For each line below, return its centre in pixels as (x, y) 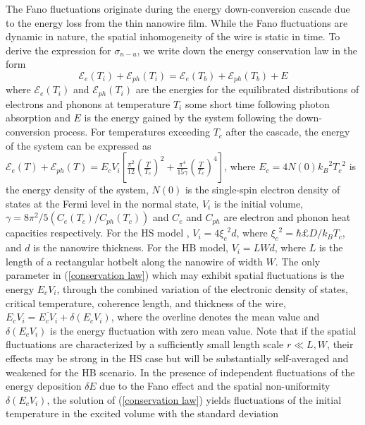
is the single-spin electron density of (262, 190)
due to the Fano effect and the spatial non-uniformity (215, 386)
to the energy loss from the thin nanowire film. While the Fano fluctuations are (177, 22)
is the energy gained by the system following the (188, 118)
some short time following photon (257, 103)
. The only (298, 261)
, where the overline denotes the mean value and (215, 317)
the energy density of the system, (77, 190)
